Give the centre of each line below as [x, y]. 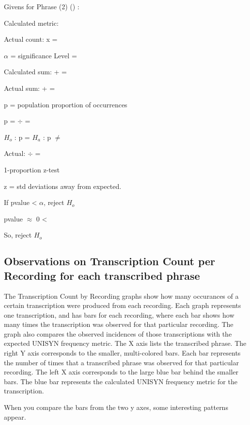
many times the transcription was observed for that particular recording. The [119, 324]
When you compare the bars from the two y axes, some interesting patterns [116, 407]
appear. [15, 416]
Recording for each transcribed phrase [102, 275]
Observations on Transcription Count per [110, 261]
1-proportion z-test [32, 169]
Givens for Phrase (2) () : [42, 6]
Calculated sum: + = [35, 72]
